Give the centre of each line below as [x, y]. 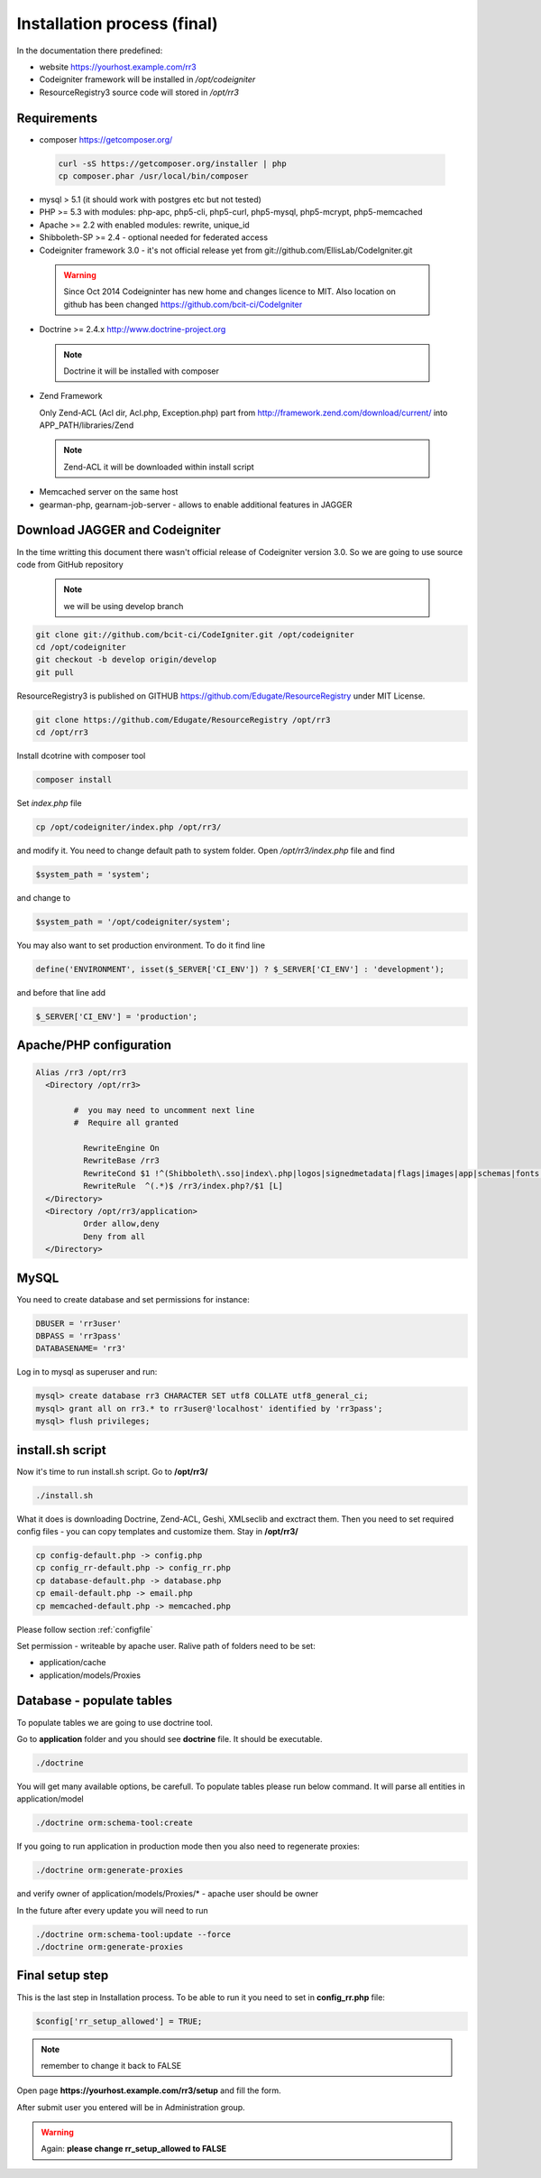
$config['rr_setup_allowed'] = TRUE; [119, 2021]
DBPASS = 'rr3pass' [78, 1335]
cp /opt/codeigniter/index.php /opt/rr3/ [128, 827]
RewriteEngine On [121, 1148]
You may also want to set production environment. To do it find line [141, 945]
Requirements [57, 118]
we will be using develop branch [124, 606]
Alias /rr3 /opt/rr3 [81, 1072]
